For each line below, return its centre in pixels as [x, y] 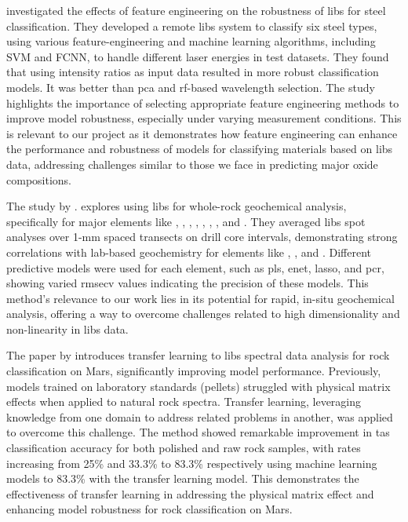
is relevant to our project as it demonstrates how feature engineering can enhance [202, 133]
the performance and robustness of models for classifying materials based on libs [200, 149]
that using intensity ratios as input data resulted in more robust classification [193, 72]
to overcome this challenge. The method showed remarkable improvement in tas [198, 432]
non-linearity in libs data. [67, 329]
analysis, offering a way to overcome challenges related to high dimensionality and [203, 314]
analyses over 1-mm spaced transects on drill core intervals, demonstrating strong [202, 237]
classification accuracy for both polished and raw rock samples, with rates [184, 448]
